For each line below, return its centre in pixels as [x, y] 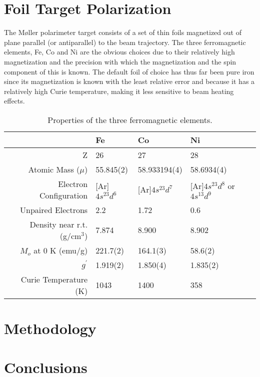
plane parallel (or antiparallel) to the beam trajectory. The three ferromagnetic [125, 42]
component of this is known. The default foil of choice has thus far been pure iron [129, 71]
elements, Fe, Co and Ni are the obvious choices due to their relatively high [119, 52]
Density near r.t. [59, 224]
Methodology [50, 328]
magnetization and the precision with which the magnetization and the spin [120, 61]
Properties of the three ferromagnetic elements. [130, 119]
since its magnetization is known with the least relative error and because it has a [129, 81]
